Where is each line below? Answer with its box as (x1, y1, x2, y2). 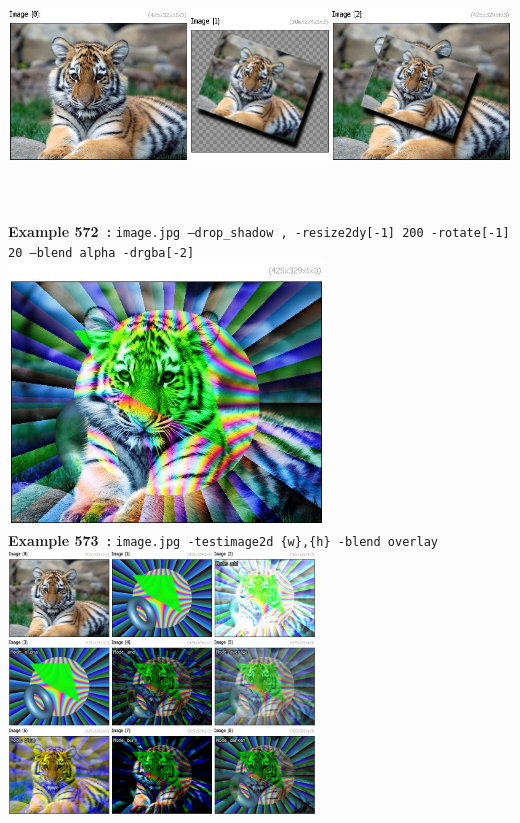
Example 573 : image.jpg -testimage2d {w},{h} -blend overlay (8, 529, 438, 550)
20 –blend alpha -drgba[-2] (8, 245, 195, 260)
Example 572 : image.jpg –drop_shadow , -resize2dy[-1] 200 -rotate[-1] (8, 221, 510, 242)
